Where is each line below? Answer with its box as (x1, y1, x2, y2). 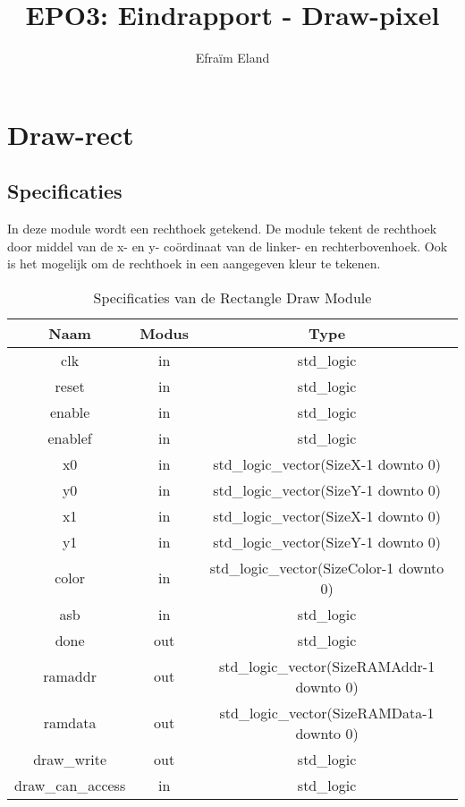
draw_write (33, 748, 107, 769)
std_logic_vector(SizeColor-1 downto (209, 556, 444, 578)
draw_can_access (14, 774, 126, 795)
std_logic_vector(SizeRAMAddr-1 (218, 655, 435, 676)
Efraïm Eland (195, 48, 270, 67)
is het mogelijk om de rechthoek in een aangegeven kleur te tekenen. (7, 254, 381, 273)
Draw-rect (7, 115, 134, 152)
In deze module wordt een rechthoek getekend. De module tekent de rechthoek (7, 219, 437, 238)
